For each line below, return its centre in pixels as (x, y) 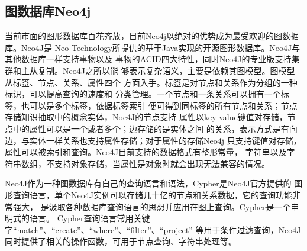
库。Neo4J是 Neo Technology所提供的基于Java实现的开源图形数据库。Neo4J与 (153, 47)
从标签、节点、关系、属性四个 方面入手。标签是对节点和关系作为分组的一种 (151, 82)
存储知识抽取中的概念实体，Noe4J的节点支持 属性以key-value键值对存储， (146, 117)
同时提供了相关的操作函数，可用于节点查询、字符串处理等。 (121, 241)
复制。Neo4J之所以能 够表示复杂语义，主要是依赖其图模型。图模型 (166, 70)
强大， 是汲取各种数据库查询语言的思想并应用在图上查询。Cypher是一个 (152, 206)
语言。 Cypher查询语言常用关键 (90, 218)
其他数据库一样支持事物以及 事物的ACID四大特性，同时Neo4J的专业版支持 (148, 59)
